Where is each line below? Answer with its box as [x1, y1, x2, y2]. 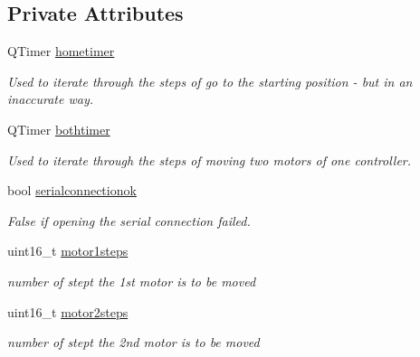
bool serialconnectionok [7, 181, 137, 200]
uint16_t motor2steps [7, 302, 129, 321]
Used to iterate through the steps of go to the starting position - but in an [7, 71, 413, 90]
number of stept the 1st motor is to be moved [7, 271, 256, 290]
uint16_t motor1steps [7, 241, 129, 260]
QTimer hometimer [7, 42, 115, 61]
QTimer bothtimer [7, 119, 110, 138]
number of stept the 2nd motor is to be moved [7, 333, 260, 352]
